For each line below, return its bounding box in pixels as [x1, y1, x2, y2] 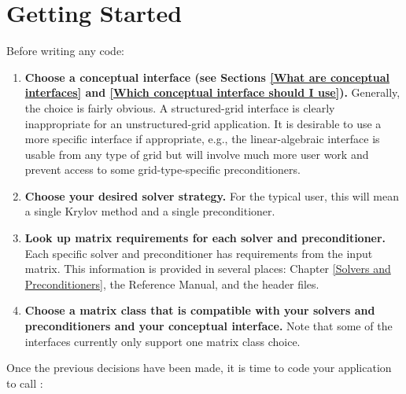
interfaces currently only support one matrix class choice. [24, 333, 301, 349]
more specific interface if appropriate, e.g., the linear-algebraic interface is [24, 131, 380, 147]
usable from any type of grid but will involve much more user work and [24, 145, 369, 162]
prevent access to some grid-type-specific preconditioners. [24, 161, 301, 178]
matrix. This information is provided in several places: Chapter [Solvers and [24, 260, 391, 277]
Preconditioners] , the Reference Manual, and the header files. [24, 275, 319, 292]
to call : [6, 374, 43, 391]
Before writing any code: [6, 42, 124, 59]
